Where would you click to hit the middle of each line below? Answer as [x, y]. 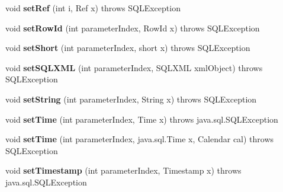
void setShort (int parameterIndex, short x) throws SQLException [128, 48]
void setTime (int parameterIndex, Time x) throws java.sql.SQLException [142, 119]
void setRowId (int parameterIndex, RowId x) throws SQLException [133, 28]
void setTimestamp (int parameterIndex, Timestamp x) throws [123, 170]
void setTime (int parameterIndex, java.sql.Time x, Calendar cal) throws [140, 139]
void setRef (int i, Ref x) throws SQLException [93, 8]
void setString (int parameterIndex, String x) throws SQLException [131, 99]
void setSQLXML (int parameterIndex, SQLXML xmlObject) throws [134, 67]
